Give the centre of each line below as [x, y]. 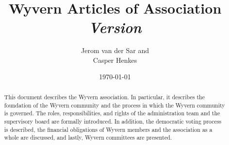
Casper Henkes [115, 60]
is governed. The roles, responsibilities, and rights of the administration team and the [112, 113]
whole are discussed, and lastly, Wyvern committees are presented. [88, 137]
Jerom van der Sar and [115, 50]
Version [115, 27]
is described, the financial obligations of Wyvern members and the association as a [108, 129]
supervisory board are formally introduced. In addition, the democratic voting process [113, 121]
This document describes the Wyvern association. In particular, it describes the [104, 97]
